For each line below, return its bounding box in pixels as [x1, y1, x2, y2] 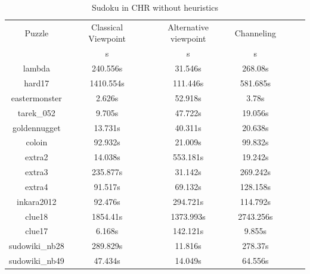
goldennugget [13, 121, 61, 133]
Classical [91, 20, 123, 33]
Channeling [234, 26, 276, 39]
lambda [23, 62, 50, 74]
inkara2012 [17, 195, 57, 207]
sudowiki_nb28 [9, 239, 64, 252]
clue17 [25, 225, 48, 237]
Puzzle [24, 26, 49, 39]
